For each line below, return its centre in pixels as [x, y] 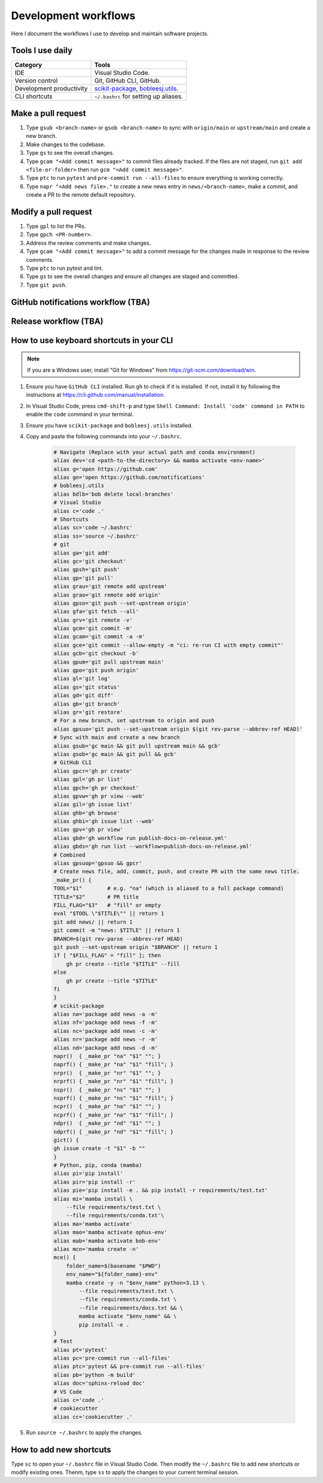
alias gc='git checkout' [90, 561]
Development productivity [51, 89]
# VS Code [68, 1392]
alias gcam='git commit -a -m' [100, 637]
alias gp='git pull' [83, 578]
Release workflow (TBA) [57, 321]
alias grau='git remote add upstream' [110, 587]
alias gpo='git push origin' [96, 670]
